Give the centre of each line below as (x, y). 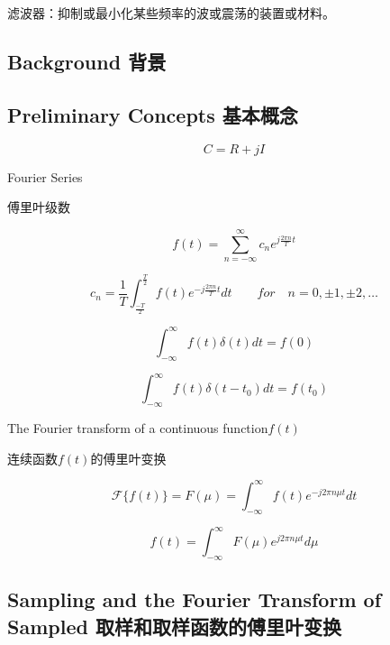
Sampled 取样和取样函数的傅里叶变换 (174, 626)
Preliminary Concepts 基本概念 (153, 114)
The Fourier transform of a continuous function (138, 428)
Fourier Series (45, 176)
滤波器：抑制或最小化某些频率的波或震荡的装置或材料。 (171, 13)
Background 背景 (87, 61)
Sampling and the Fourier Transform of (195, 599)
